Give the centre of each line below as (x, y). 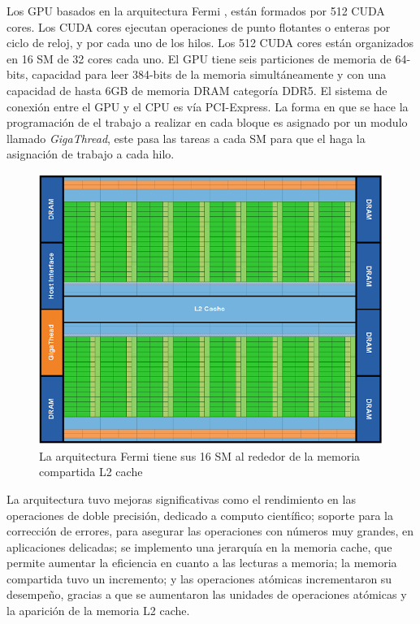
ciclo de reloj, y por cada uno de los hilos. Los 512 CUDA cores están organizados (210, 43)
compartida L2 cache (91, 472)
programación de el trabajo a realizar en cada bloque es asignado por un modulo (207, 122)
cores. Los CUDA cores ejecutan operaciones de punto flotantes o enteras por (199, 26)
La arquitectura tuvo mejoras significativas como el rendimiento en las (181, 498)
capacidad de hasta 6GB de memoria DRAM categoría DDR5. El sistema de (197, 90)
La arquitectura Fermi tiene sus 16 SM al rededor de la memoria (200, 455)
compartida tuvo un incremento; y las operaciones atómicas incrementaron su (199, 578)
